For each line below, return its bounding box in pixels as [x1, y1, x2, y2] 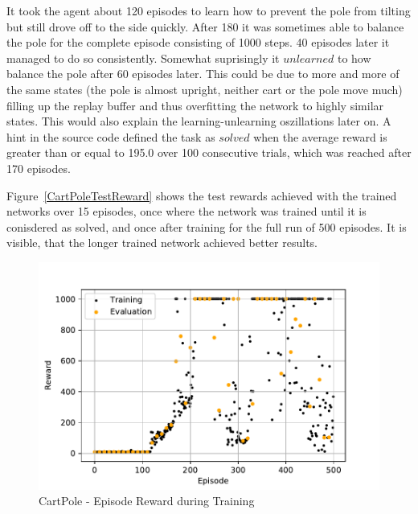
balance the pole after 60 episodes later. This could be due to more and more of [6, 65, 400, 82]
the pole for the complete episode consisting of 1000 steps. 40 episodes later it [6, 34, 390, 51]
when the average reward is [253, 128, 387, 145]
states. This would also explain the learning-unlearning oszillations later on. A [6, 113, 391, 130]
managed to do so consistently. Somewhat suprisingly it [6, 49, 280, 66]
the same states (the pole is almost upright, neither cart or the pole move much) [6, 80, 403, 97]
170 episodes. [6, 159, 71, 176]
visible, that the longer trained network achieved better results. [6, 234, 318, 251]
